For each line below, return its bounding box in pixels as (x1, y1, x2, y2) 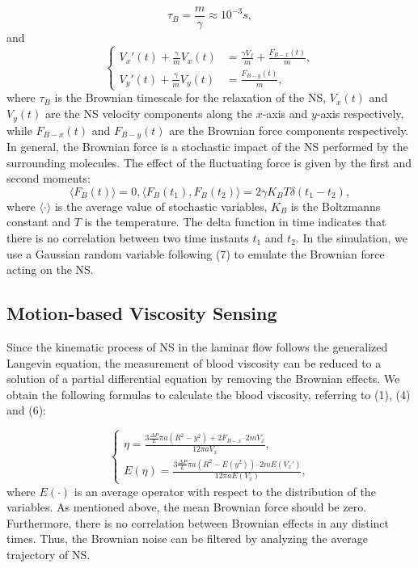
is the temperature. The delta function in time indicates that (84, 213, 386, 230)
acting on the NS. (6, 261, 94, 278)
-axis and (262, 105, 308, 122)
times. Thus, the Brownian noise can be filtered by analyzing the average (6, 530, 368, 547)
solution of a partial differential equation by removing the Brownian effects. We (6, 370, 400, 387)
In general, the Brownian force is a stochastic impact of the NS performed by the (6, 137, 408, 154)
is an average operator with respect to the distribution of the (74, 482, 376, 499)
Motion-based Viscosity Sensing (6, 301, 277, 326)
